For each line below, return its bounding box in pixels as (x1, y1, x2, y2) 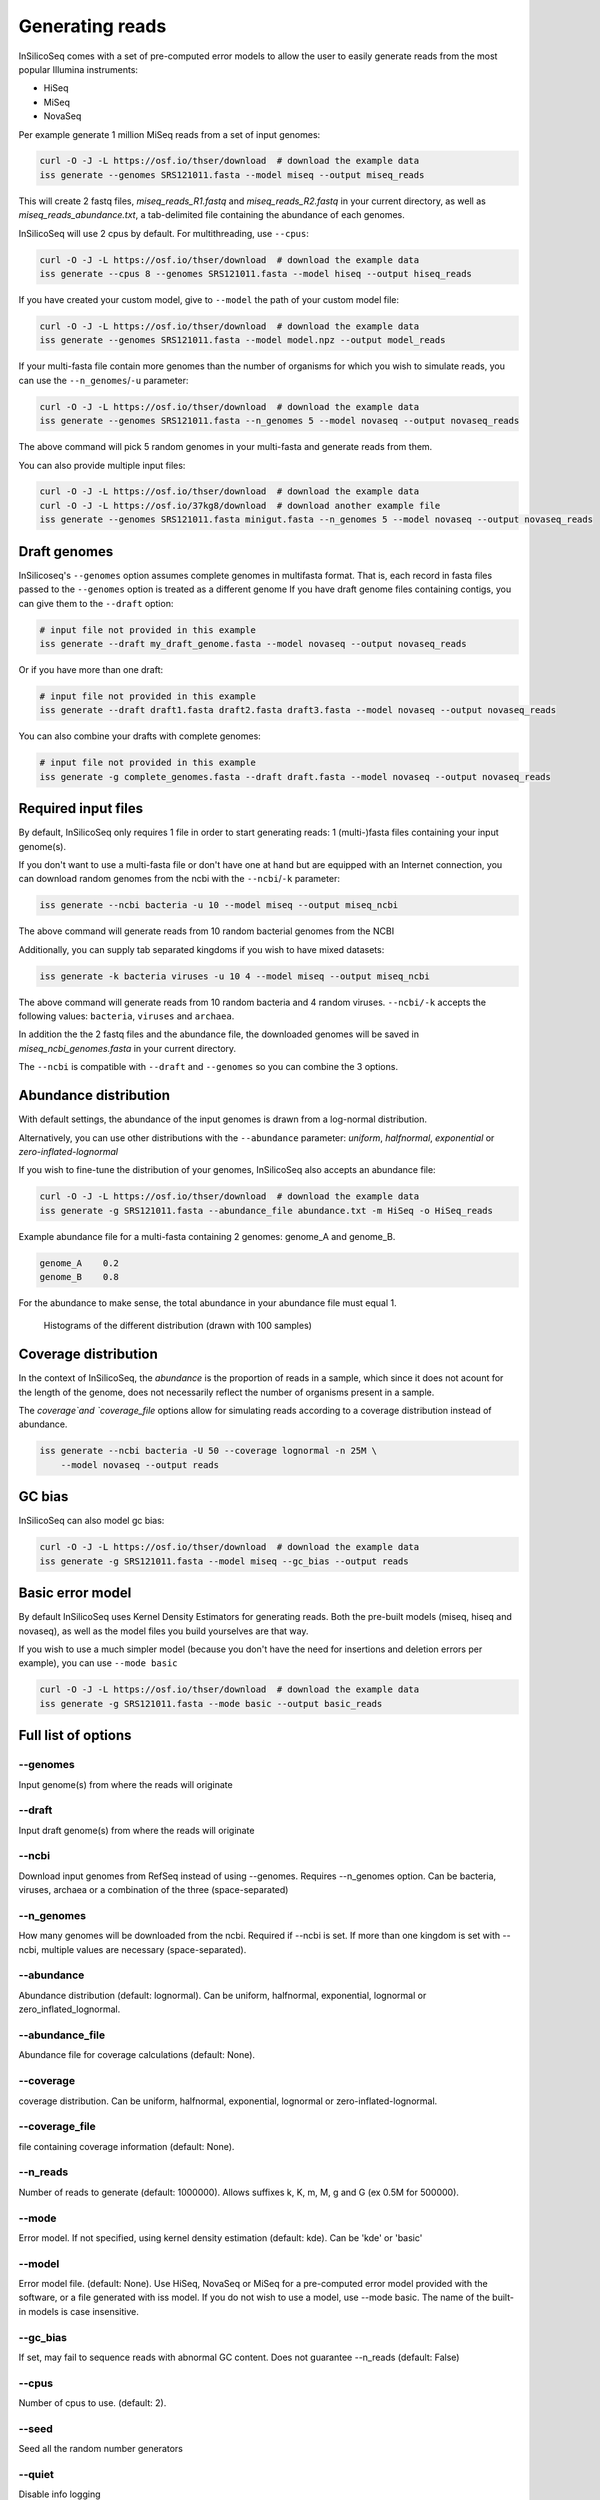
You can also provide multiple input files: (18, 459, 186, 471)
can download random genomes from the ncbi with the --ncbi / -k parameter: (18, 873, 340, 885)
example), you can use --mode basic (18, 1657, 178, 1669)
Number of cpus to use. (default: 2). (18, 2397, 167, 2409)
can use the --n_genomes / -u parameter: (18, 374, 189, 386)
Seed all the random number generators (18, 2443, 184, 2455)
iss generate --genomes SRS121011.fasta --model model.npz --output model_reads (39, 335, 446, 346)
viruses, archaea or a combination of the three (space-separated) (18, 1884, 289, 1896)
